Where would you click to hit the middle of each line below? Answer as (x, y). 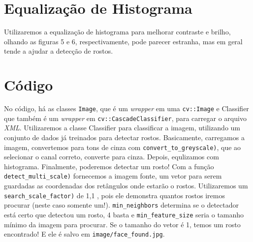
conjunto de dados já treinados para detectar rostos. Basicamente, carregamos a (124, 137)
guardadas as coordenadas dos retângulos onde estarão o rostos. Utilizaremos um (126, 186)
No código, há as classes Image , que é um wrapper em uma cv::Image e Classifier (126, 108)
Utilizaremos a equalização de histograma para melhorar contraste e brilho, (117, 32)
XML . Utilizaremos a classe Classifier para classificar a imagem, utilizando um (122, 128)
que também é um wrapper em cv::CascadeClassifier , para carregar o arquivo (125, 118)
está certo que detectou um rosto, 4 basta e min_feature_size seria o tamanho (124, 214)
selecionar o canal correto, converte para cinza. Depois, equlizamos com (111, 157)
